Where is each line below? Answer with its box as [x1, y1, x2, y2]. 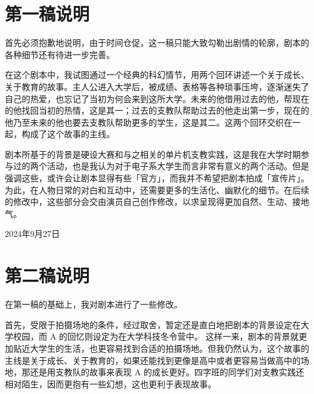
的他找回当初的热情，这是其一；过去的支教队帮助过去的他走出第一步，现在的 [5, 104, 309, 117]
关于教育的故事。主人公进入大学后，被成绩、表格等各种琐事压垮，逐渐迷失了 [5, 80, 309, 92]
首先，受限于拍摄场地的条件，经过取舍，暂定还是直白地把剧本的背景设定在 [5, 318, 301, 331]
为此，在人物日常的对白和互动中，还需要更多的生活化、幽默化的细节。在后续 [5, 183, 309, 196]
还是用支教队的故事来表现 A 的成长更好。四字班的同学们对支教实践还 [30, 366, 304, 378]
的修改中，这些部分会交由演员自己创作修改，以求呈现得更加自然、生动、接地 [5, 195, 309, 208]
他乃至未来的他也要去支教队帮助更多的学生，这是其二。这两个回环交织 [5, 115, 284, 128]
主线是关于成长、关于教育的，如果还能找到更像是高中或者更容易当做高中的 [5, 354, 301, 366]
